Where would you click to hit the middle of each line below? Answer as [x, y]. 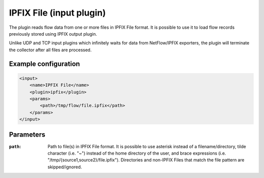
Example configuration [44, 64]
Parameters [27, 135]
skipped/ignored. [65, 167]
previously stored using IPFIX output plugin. [53, 34]
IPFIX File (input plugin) [57, 13]
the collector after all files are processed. [50, 50]
